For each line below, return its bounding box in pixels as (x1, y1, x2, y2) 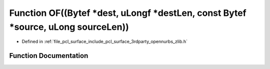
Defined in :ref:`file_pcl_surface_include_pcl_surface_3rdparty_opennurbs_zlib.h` (21, 39, 187, 45)
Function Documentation (9, 52, 88, 60)
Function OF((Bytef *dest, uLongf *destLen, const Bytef (9, 7, 247, 18)
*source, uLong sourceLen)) (9, 21, 129, 32)
